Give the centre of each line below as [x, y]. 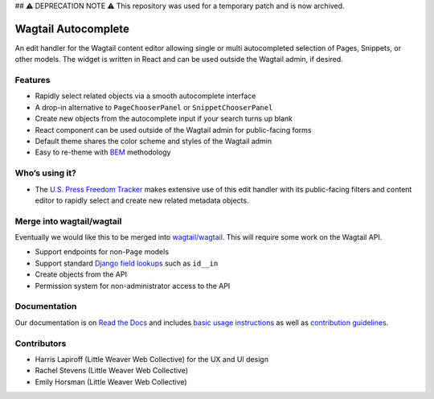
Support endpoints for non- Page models [102, 252]
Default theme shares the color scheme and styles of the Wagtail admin [154, 141]
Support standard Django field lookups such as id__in [127, 263]
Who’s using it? [45, 173]
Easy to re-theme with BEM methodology [103, 152]
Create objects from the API [81, 274]
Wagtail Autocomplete [72, 29]
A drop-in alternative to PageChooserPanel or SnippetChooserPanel [154, 107]
